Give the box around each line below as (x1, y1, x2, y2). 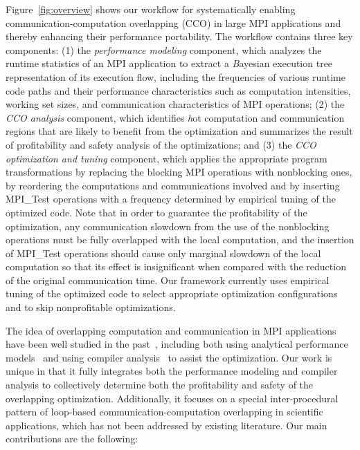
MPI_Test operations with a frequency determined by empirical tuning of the (6, 191, 336, 206)
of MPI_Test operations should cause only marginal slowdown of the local (6, 245, 321, 260)
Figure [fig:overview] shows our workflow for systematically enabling (6, 2, 296, 16)
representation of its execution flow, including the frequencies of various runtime (6, 69, 345, 84)
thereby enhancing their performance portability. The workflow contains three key (6, 29, 353, 44)
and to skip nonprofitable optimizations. (6, 300, 176, 315)
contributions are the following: (6, 431, 138, 446)
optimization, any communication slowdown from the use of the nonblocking (6, 218, 330, 233)
